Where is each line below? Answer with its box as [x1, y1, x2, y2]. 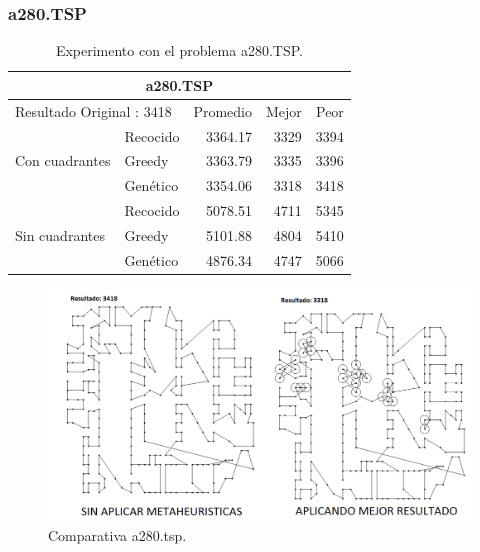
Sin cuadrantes [15, 224, 105, 245]
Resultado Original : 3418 [15, 100, 172, 121]
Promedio [193, 100, 253, 121]
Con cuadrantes [15, 150, 111, 171]
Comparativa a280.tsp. [48, 524, 187, 545]
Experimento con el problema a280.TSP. [55, 40, 303, 61]
